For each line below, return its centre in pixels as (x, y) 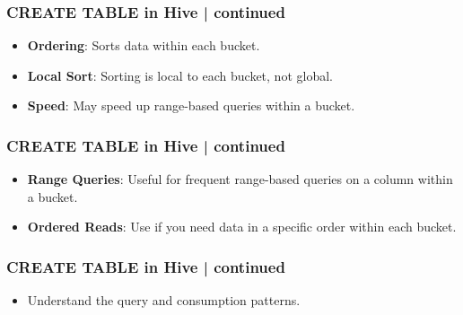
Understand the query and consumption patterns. (164, 300)
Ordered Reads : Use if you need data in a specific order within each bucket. (242, 227)
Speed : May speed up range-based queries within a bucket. (191, 105)
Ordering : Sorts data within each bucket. (144, 45)
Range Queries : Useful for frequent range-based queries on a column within (240, 179)
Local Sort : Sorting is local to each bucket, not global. (180, 75)
